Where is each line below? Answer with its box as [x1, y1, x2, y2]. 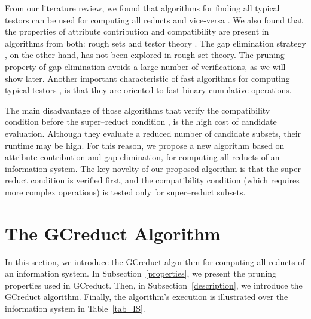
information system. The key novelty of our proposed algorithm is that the [5, 162, 279, 174]
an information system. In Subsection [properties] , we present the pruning [5, 267, 277, 280]
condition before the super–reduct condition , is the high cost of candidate [5, 115, 277, 128]
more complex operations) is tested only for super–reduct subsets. [5, 185, 246, 198]
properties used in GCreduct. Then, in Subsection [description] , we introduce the [5, 278, 303, 291]
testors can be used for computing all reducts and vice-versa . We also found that [5, 13, 303, 26]
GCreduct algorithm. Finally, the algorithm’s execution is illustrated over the [5, 290, 288, 303]
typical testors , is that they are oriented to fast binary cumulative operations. [5, 84, 292, 96]
